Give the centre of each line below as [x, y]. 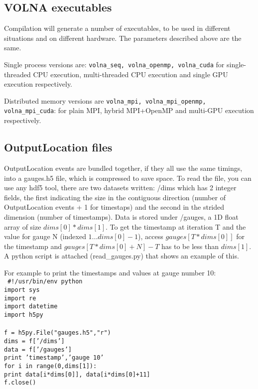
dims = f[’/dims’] [34, 341]
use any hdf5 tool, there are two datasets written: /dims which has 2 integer [120, 188]
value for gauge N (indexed [45, 236]
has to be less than [190, 246]
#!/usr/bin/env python [45, 282]
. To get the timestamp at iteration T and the [176, 226]
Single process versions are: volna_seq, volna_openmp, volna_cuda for [114, 64]
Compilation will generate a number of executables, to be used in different [117, 28]
